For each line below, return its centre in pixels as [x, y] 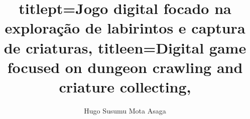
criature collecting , [125, 86]
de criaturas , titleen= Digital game [125, 47]
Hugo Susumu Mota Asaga [125, 110]
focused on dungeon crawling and [125, 67]
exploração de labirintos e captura [125, 28]
